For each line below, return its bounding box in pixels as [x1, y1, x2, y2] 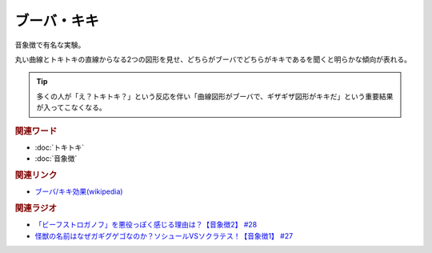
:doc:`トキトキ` [34, 143, 85, 152]
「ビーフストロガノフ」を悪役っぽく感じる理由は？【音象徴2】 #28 [34, 220, 258, 230]
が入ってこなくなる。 [36, 102, 107, 112]
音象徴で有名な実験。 [14, 40, 86, 50]
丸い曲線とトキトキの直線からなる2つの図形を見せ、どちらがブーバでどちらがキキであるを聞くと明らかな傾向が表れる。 [14, 54, 412, 64]
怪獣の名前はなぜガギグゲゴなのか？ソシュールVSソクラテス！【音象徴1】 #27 [34, 231, 294, 240]
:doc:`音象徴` [34, 154, 78, 163]
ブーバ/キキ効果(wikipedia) [34, 187, 123, 196]
